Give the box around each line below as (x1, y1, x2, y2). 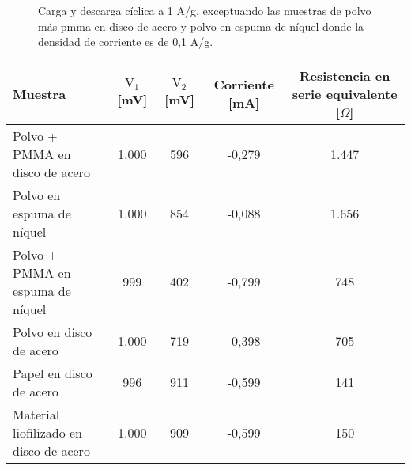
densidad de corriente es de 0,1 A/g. (38, 33, 213, 50)
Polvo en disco (13, 322, 92, 341)
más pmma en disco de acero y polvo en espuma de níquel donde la (38, 17, 364, 34)
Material (13, 404, 60, 423)
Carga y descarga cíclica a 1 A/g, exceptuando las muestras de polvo (38, 2, 371, 18)
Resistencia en (299, 66, 390, 85)
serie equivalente (292, 84, 398, 103)
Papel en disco (13, 363, 92, 382)
